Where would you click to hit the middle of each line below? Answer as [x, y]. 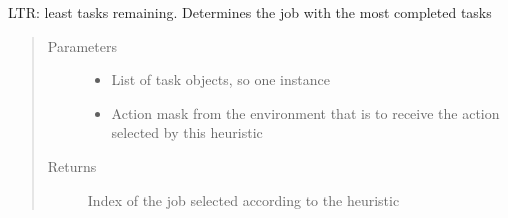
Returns [72, 165]
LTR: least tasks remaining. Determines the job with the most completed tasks [250, 12]
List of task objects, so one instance [220, 79]
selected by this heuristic [187, 132]
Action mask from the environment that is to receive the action [305, 112]
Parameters [82, 45]
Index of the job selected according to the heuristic [243, 199]
